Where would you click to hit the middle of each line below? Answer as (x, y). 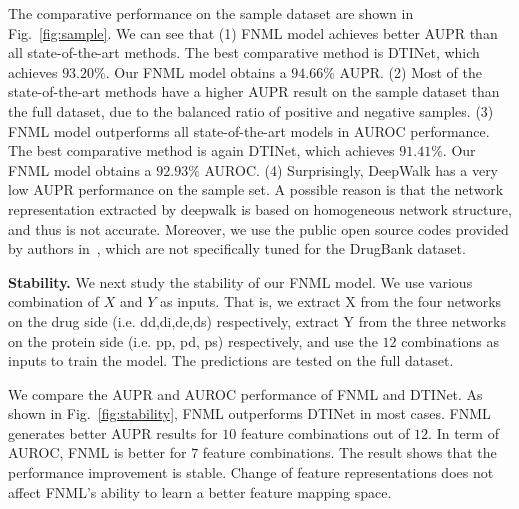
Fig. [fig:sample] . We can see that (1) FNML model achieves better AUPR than (253, 32)
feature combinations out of (325, 432)
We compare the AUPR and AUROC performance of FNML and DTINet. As (245, 393)
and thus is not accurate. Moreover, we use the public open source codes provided (258, 228)
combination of (54, 301)
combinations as (450, 340)
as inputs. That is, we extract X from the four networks (330, 301)
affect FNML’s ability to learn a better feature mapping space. (200, 491)
